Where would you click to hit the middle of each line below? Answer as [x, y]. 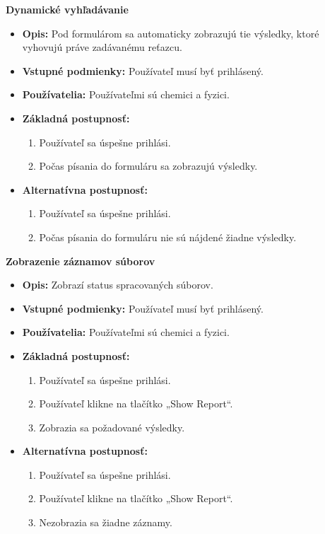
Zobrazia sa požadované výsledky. [112, 427]
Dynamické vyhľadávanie [67, 9]
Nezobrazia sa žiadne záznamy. [106, 522]
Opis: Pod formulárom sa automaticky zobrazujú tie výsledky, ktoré [171, 33]
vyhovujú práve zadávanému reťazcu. [102, 47]
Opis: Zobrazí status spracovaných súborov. [118, 285]
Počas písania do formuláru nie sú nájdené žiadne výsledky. [168, 237]
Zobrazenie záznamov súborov [81, 261]
